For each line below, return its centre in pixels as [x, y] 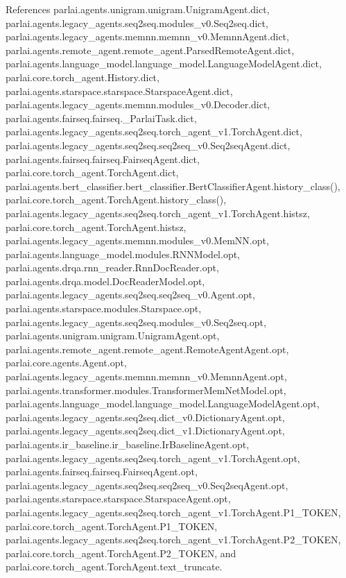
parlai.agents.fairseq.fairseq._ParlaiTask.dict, [101, 118]
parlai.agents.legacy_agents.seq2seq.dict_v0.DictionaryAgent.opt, [145, 417]
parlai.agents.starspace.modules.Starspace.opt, [104, 308]
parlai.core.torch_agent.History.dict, [83, 77]
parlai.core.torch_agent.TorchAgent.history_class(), [116, 199]
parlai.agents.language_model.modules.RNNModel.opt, [123, 254]
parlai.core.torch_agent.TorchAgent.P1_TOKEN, [112, 526]
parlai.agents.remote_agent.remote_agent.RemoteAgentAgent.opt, [147, 349]
